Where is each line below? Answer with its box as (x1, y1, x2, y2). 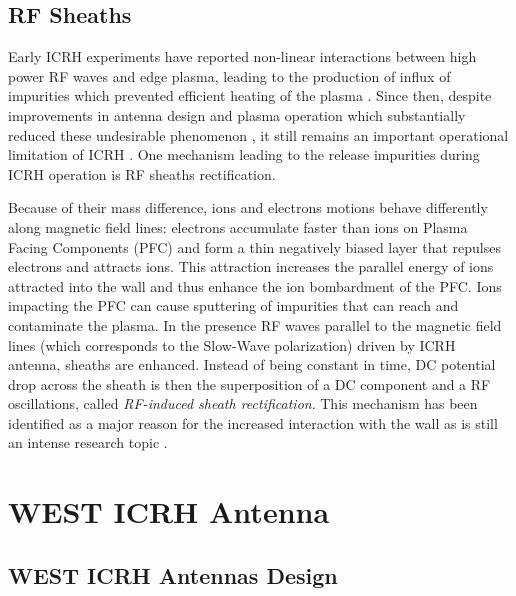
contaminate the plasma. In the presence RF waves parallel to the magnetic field (8, 314, 502, 335)
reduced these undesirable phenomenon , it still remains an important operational (8, 124, 509, 145)
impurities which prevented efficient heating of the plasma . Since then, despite (8, 85, 492, 106)
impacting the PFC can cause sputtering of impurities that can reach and (8, 295, 459, 316)
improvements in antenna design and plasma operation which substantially (8, 104, 466, 125)
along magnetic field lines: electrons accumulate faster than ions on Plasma (8, 216, 468, 237)
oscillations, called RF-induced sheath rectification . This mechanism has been (8, 393, 478, 414)
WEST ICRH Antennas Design (8, 559, 338, 590)
